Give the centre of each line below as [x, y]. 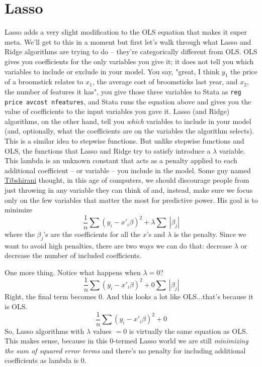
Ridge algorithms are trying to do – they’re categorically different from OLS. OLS [131, 51]
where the [20, 234]
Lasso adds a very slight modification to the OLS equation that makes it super [126, 32]
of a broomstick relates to [44, 82]
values [102, 331]
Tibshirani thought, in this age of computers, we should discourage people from [127, 180]
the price [244, 71]
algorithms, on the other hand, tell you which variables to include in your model [128, 121]
